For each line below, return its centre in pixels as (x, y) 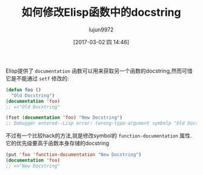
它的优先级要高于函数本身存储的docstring (58, 144)
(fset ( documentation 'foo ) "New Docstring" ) (64, 118)
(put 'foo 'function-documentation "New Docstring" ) (74, 155)
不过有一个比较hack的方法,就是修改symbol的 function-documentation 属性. (99, 136)
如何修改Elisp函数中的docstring (101, 12)
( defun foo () (24, 90)
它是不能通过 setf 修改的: (37, 78)
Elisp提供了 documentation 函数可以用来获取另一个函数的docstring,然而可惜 (99, 71)
